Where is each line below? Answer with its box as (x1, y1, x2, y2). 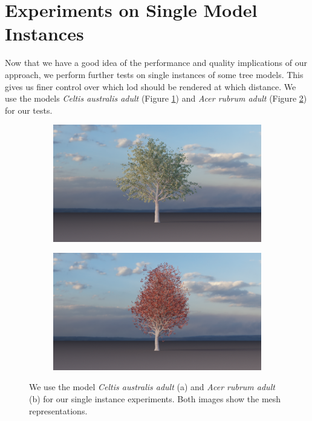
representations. (29, 404, 88, 417)
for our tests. (5, 103, 53, 116)
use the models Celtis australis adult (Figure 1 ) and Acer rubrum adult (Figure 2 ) (5, 92, 307, 105)
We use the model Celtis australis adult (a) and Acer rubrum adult (29, 380, 275, 393)
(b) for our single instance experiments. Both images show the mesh (29, 393, 281, 405)
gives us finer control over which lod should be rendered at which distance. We (5, 80, 296, 93)
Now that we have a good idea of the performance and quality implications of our (5, 56, 307, 69)
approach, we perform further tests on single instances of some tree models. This (5, 68, 304, 80)
